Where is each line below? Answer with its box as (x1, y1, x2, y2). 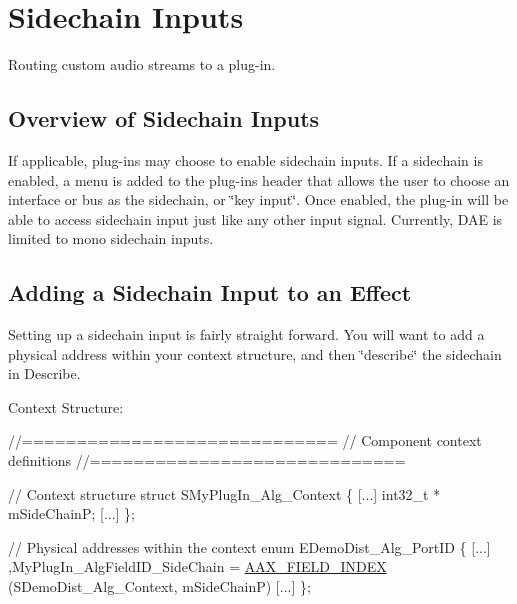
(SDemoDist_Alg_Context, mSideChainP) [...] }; (8, 576, 311, 597)
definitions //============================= (8, 450, 406, 471)
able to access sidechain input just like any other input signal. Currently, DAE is (8, 208, 503, 229)
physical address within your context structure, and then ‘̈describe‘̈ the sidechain (8, 343, 502, 364)
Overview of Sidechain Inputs (8, 103, 320, 134)
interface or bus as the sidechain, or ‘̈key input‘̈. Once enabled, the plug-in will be (8, 189, 509, 210)
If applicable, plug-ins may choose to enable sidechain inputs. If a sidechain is (8, 149, 483, 170)
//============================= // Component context (8, 430, 482, 451)
